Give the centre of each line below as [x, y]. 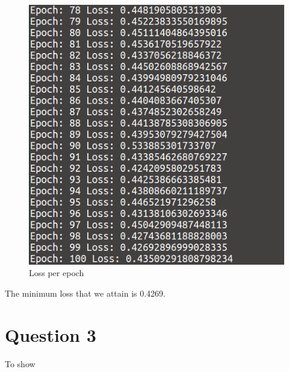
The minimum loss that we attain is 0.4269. [85, 293]
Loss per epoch [57, 273]
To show [20, 363]
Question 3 [51, 334]
